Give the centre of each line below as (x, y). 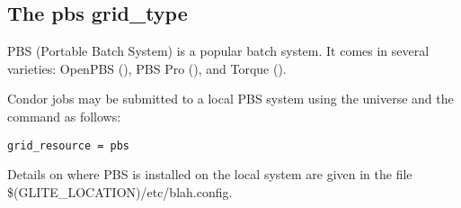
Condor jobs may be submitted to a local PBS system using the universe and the (230, 99)
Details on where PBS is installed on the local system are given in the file (210, 174)
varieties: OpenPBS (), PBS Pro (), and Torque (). (147, 68)
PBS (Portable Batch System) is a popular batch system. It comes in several (218, 51)
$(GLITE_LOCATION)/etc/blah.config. (120, 191)
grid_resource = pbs (69, 145)
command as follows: (64, 116)
